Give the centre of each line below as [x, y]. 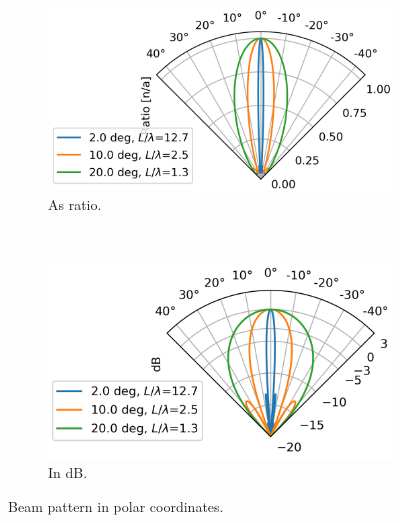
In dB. [68, 472]
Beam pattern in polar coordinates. [116, 505]
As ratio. [75, 204]
